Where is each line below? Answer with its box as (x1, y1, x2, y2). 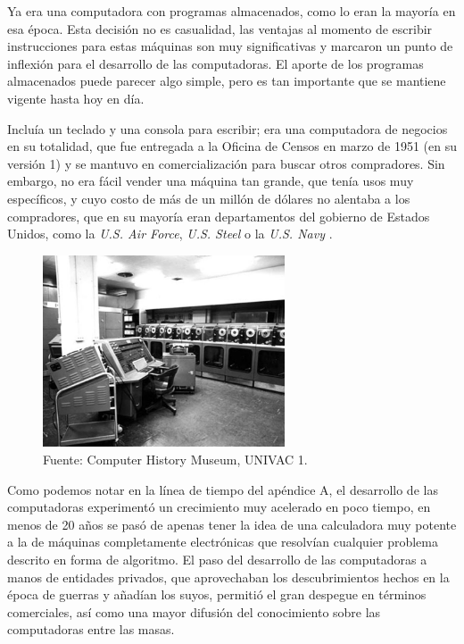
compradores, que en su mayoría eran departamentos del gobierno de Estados (7, 206, 430, 225)
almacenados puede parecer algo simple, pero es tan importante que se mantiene (7, 71, 446, 90)
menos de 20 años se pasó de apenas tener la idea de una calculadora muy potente (7, 514, 457, 533)
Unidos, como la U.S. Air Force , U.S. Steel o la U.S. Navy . (7, 224, 333, 243)
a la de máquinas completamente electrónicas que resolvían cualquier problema (7, 532, 438, 551)
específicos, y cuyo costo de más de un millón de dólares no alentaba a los (7, 188, 410, 207)
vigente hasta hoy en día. (7, 88, 145, 107)
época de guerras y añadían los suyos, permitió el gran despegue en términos (7, 585, 427, 604)
